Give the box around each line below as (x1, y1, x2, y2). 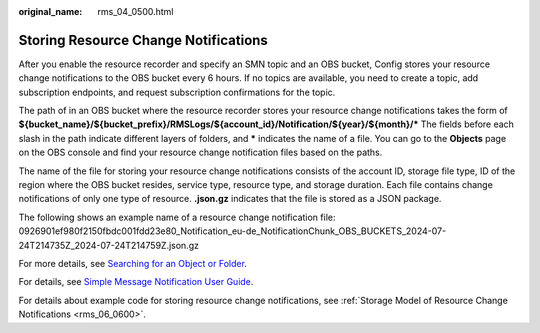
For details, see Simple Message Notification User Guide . (18, 276, 254, 288)
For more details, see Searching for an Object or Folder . (18, 257, 247, 269)
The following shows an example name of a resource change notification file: (18, 211, 336, 223)
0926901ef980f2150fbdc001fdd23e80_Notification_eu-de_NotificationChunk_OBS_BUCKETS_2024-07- (18, 225, 447, 237)
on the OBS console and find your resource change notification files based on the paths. (18, 146, 383, 159)
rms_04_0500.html (97, 6, 174, 17)
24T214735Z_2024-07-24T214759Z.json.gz (18, 239, 200, 251)
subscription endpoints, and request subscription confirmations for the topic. (18, 86, 336, 98)
